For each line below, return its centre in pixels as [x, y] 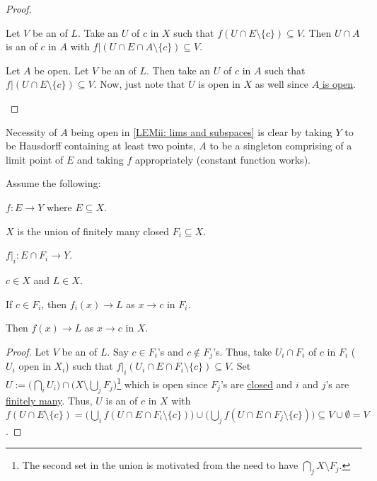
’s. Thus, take [243, 351]
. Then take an [178, 70]
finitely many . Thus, [49, 401]
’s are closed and [256, 384]
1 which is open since [162, 383]
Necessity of [31, 131]
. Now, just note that [139, 84]
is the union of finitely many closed [93, 231]
